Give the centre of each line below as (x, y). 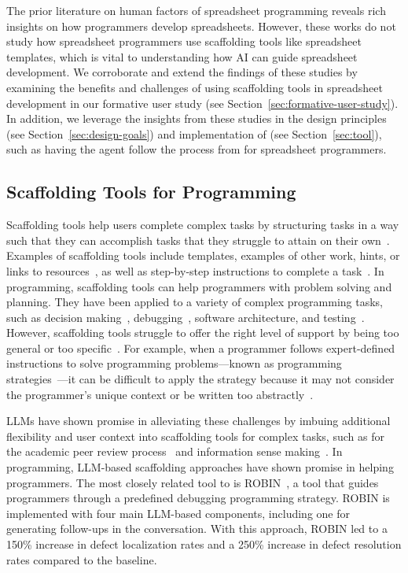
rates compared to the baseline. (82, 559)
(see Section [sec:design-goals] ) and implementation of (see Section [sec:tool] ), (194, 133)
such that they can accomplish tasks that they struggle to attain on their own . (198, 240)
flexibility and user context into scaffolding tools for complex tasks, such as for (195, 436)
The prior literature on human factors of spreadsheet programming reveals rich (196, 10)
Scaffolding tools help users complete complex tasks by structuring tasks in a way (203, 225)
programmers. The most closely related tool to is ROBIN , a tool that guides (193, 482)
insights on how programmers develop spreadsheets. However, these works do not (201, 26)
